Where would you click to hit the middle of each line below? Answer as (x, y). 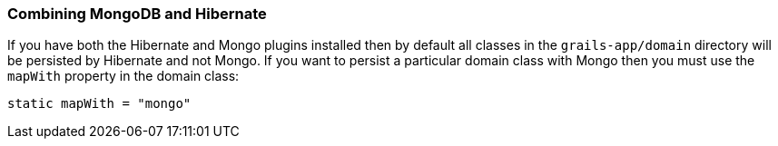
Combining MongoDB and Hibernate (137, 14)
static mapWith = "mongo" (99, 104)
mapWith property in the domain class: (123, 76)
